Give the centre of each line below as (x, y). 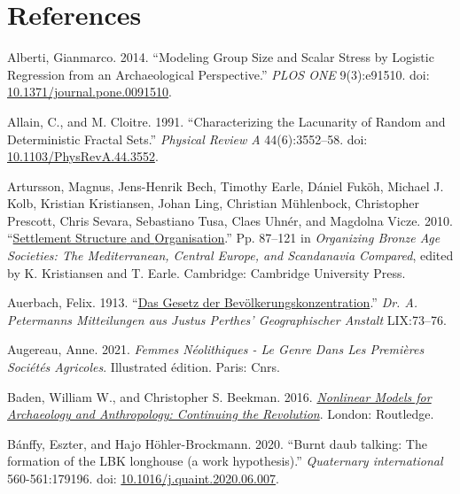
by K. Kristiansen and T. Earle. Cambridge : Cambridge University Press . (207, 272)
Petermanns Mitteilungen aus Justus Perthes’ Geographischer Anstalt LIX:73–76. (227, 319)
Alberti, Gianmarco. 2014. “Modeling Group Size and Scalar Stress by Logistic (221, 57)
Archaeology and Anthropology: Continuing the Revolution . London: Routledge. (221, 414)
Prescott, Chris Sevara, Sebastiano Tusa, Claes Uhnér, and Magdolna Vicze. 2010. (230, 220)
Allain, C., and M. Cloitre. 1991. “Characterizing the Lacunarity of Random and (226, 121)
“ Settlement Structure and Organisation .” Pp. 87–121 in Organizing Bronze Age (224, 238)
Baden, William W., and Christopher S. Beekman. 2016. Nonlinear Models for (219, 396)
